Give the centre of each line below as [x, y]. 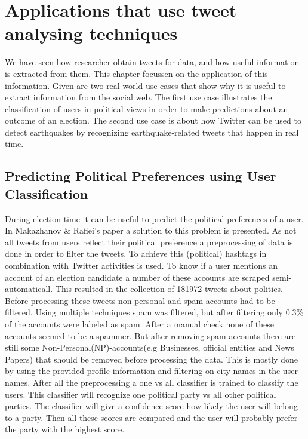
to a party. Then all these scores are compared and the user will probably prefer [151, 417]
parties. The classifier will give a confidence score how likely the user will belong [151, 406]
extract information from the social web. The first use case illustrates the [138, 97]
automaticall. [29, 289]
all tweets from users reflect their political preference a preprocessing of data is [149, 242]
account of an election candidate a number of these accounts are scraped [137, 277]
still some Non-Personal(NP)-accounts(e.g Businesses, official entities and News [150, 347]
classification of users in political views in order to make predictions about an [147, 108]
